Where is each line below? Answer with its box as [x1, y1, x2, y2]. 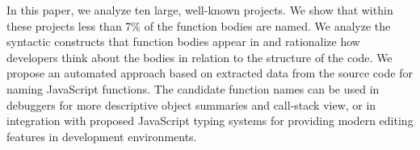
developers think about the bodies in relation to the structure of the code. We [6, 48, 393, 65]
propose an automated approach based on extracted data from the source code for [6, 65, 413, 81]
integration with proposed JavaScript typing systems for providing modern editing [6, 112, 414, 129]
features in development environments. [6, 127, 197, 144]
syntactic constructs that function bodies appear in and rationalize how [6, 33, 360, 50]
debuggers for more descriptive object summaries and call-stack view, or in [6, 96, 376, 113]
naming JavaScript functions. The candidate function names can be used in [6, 80, 380, 97]
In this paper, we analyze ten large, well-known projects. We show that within [6, 2, 393, 18]
